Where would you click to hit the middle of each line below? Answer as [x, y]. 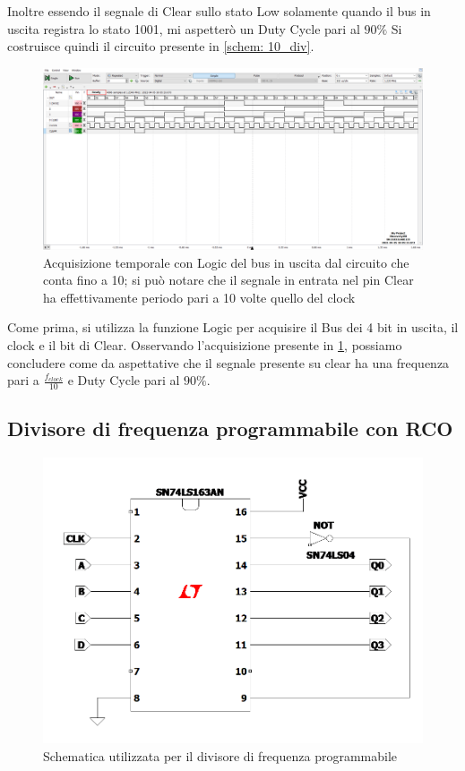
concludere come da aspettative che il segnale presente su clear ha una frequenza [228, 362]
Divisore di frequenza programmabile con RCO [230, 428]
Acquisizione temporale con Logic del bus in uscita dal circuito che [226, 262]
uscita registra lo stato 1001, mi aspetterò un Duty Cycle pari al [184, 28]
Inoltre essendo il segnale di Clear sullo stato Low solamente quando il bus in [219, 11]
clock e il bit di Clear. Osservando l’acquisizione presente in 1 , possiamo [205, 345]
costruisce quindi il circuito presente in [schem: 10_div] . [161, 46]
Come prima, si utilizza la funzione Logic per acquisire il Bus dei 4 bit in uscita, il [233, 327]
